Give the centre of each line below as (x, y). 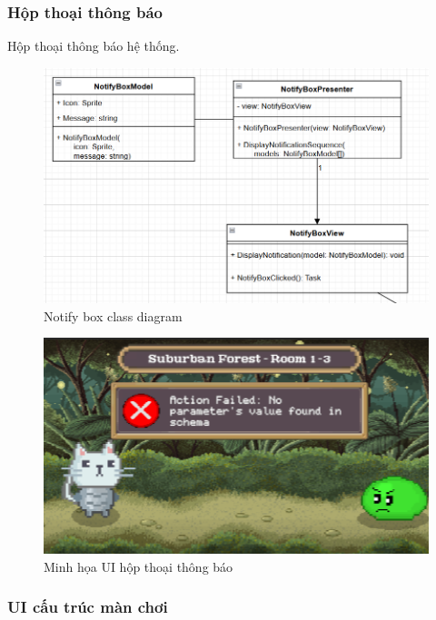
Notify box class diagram (113, 315)
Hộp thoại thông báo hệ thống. (94, 46)
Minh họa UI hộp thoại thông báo (139, 566)
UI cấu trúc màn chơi (88, 607)
